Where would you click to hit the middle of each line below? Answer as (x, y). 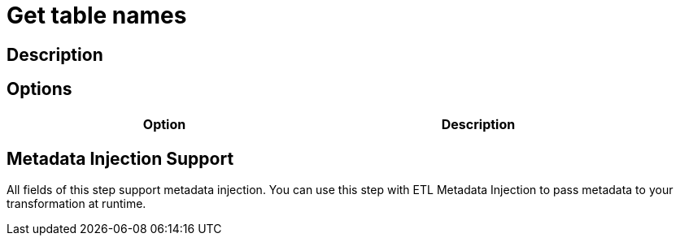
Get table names (97, 15)
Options (39, 89)
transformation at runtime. (76, 204)
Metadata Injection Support (120, 159)
